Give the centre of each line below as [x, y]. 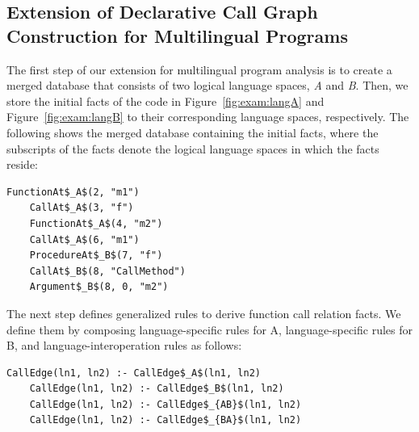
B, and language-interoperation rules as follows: [124, 345]
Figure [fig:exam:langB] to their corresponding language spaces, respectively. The [208, 117]
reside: [23, 164]
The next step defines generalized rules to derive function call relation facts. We [204, 313]
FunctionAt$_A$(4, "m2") [96, 223]
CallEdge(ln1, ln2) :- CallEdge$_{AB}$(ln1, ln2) [166, 404]
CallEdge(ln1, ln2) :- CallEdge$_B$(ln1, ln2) [157, 389]
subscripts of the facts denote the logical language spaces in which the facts [193, 148]
